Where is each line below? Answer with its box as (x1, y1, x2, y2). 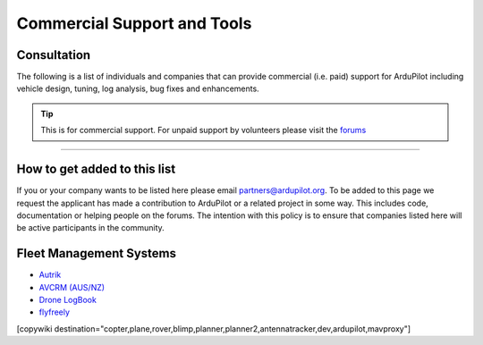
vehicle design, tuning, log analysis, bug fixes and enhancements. (16, 83, 259, 94)
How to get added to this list (16, 162, 176, 177)
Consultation (16, 47, 91, 63)
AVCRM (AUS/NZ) (38, 282, 106, 292)
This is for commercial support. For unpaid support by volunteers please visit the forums (40, 125, 367, 136)
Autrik (38, 269, 62, 281)
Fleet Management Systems (16, 246, 176, 261)
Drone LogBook (38, 295, 97, 305)
